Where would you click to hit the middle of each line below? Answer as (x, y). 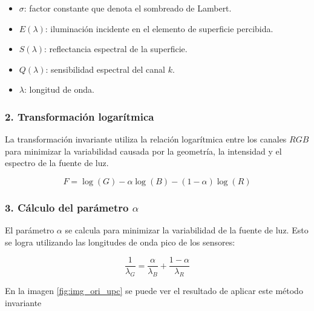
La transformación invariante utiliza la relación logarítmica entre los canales (146, 139)
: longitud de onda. (59, 89)
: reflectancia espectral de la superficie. (116, 49)
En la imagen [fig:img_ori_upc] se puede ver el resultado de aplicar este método (154, 291)
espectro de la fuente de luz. (57, 163)
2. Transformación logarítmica (80, 116)
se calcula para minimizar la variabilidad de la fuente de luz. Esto (187, 230)
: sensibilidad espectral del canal (105, 69)
